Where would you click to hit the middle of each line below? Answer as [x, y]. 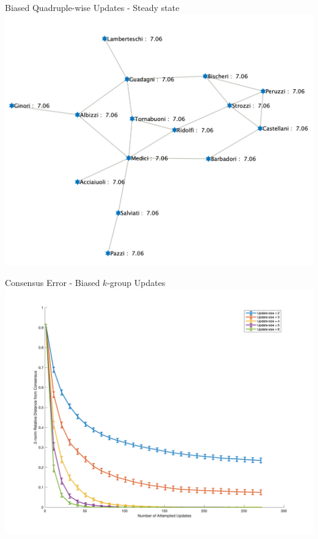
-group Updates [136, 283]
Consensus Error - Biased [53, 283]
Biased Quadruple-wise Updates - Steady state [92, 7]
